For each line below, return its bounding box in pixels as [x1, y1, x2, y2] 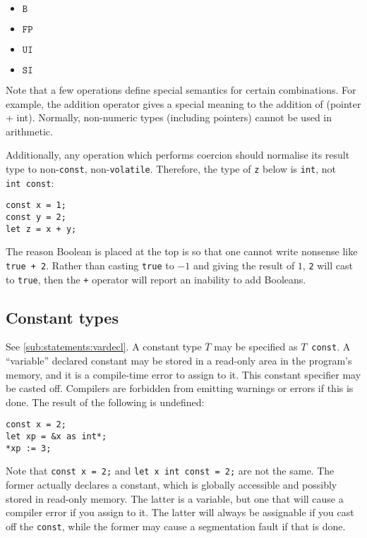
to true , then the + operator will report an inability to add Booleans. [6, 271, 306, 286]
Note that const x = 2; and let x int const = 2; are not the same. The [6, 463, 335, 478]
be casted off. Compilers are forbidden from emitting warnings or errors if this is [6, 381, 354, 396]
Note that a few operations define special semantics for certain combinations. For [6, 82, 356, 97]
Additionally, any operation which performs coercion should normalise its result [6, 147, 350, 162]
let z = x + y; [6, 224, 77, 234]
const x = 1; [6, 200, 66, 211]
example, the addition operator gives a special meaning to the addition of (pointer [6, 96, 361, 111]
